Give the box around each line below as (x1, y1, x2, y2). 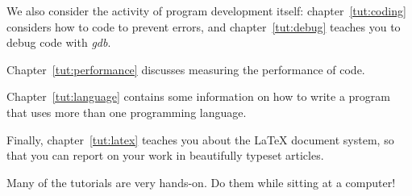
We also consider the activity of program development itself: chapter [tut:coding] (6, 2, 406, 19)
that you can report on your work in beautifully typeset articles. (6, 147, 324, 164)
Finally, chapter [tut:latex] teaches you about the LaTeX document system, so (6, 131, 394, 148)
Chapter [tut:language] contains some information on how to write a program (6, 88, 390, 105)
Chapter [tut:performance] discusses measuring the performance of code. (6, 60, 365, 77)
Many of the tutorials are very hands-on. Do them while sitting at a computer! (6, 173, 396, 190)
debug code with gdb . (6, 34, 111, 51)
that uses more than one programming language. (6, 103, 247, 120)
